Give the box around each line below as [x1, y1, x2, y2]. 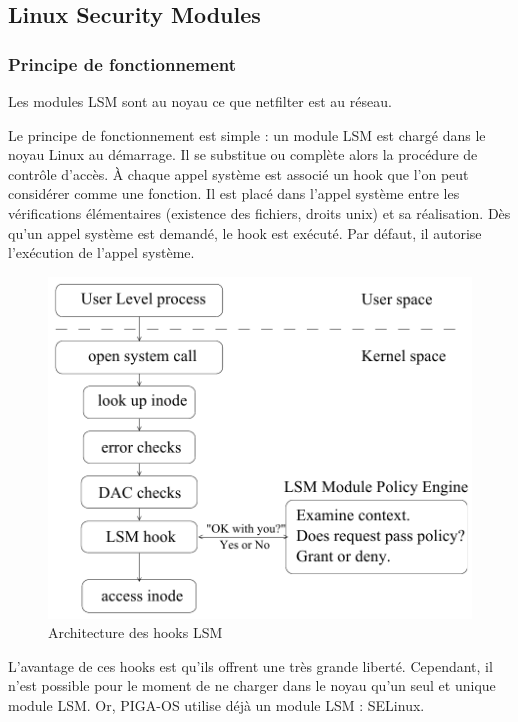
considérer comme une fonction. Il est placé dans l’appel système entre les [8, 183, 460, 204]
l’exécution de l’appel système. [8, 242, 195, 263]
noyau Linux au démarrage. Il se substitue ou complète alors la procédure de [8, 144, 478, 165]
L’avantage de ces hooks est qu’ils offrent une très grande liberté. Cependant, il [8, 655, 493, 676]
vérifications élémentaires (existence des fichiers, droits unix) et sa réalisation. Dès [8, 202, 511, 223]
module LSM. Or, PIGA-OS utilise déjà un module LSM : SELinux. [8, 695, 425, 716]
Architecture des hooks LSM [48, 622, 223, 643]
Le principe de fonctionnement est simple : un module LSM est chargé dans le [8, 124, 486, 145]
